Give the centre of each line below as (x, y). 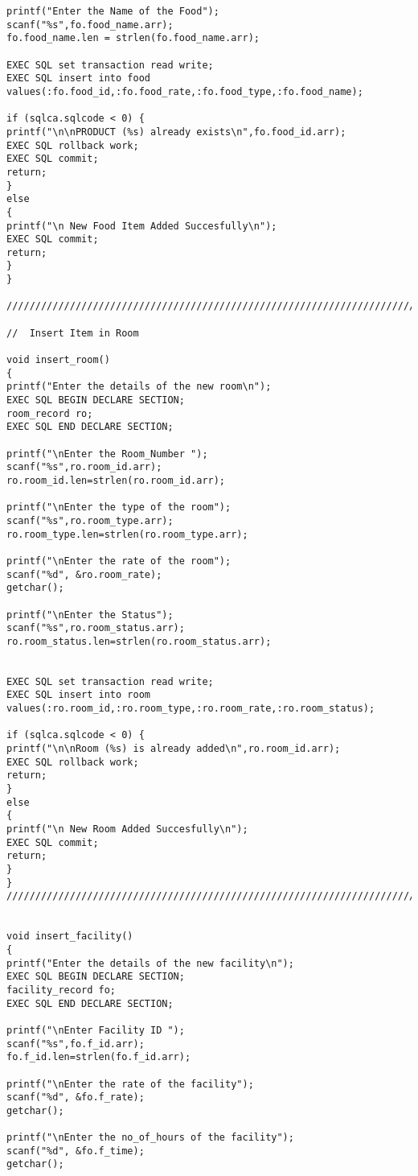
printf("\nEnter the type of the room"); (119, 508)
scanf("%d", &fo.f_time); (76, 1151)
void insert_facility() (70, 937)
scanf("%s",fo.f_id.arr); (76, 1044)
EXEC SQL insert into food (78, 78)
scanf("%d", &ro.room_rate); (84, 574)
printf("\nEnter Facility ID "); (96, 1030)
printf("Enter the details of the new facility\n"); (150, 963)
